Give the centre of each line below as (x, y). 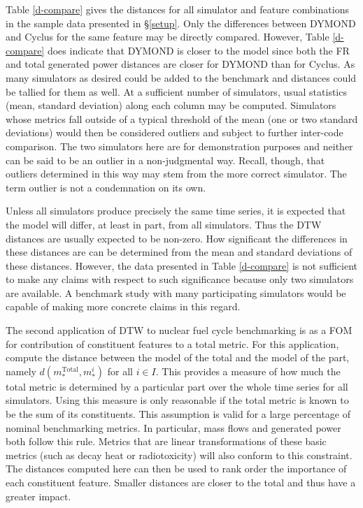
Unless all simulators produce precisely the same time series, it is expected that (176, 211)
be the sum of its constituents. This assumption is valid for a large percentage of (178, 414)
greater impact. (38, 496)
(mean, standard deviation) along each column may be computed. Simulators (171, 105)
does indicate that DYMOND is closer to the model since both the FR (198, 50)
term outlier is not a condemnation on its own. (106, 187)
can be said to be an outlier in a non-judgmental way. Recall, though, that (165, 160)
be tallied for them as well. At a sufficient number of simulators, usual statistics (176, 91)
